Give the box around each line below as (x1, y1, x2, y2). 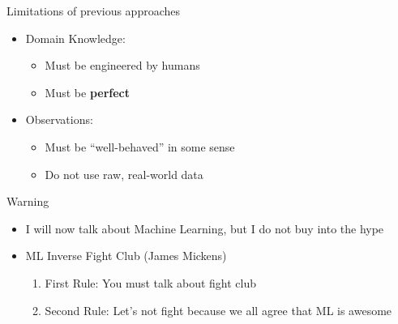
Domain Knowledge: (25, 29, 126, 46)
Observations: (25, 111, 93, 128)
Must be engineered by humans (45, 57, 200, 74)
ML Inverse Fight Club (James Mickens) (25, 247, 227, 264)
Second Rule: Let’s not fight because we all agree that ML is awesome (45, 301, 392, 318)
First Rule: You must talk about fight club (45, 274, 256, 291)
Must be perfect (45, 83, 131, 100)
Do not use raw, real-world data (45, 165, 203, 182)
